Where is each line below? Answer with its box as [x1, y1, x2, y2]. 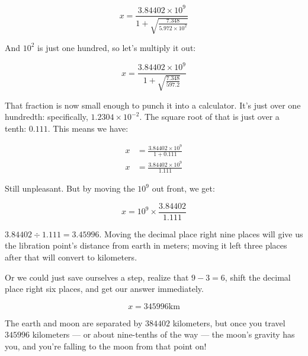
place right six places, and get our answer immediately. [5, 282, 204, 295]
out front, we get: [152, 182, 215, 195]
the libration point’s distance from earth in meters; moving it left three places [5, 239, 287, 252]
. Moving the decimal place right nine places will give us [99, 227, 303, 240]
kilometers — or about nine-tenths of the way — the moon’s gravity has [32, 328, 295, 341]
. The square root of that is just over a [139, 110, 280, 123]
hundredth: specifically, [5, 110, 88, 123]
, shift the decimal [224, 271, 291, 283]
